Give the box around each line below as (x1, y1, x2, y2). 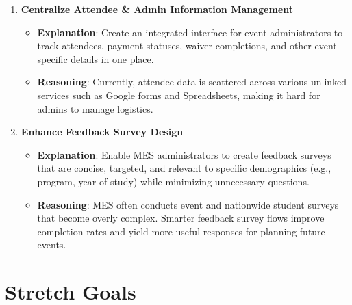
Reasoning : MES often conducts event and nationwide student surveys (37, 197, 339, 211)
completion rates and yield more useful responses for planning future (37, 224, 325, 238)
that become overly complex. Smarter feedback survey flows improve (37, 211, 325, 225)
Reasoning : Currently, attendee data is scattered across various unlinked (37, 75, 347, 89)
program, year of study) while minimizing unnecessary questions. (37, 174, 310, 188)
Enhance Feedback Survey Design (21, 124, 184, 139)
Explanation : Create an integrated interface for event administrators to (37, 25, 343, 39)
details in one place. (71, 51, 154, 66)
